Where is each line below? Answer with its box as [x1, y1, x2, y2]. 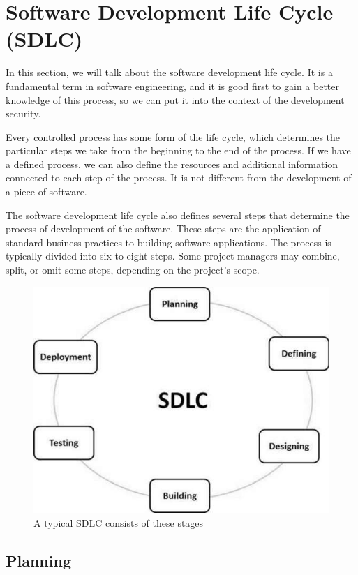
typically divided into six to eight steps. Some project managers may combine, [6, 248, 340, 263]
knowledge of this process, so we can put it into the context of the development [6, 92, 345, 107]
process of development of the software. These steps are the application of [6, 221, 321, 236]
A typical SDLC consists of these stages [33, 515, 204, 530]
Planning [6, 549, 71, 571]
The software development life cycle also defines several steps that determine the [6, 207, 350, 222]
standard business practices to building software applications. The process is [6, 234, 331, 249]
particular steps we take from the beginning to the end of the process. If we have [6, 143, 351, 158]
